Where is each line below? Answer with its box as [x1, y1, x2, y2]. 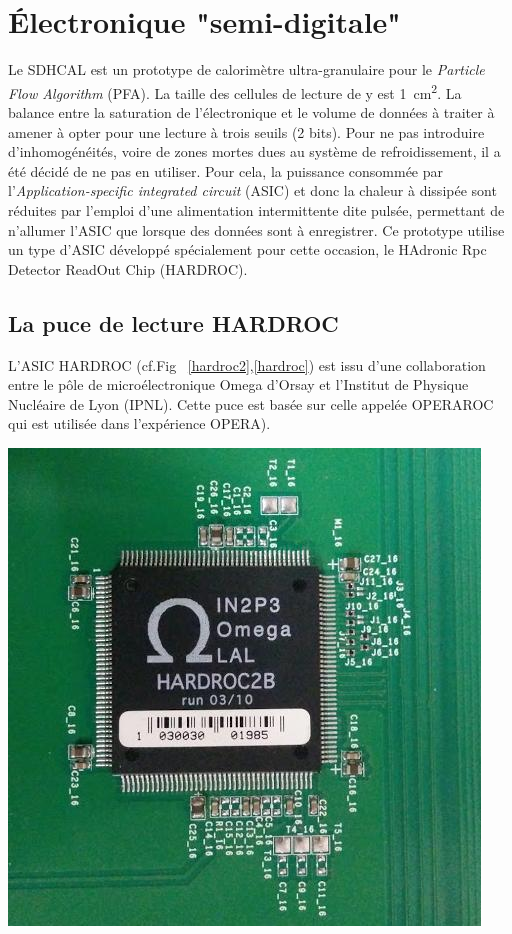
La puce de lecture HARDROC [8, 307, 339, 338]
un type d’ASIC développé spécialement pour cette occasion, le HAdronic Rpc [8, 239, 487, 260]
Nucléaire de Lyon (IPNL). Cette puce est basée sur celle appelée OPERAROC [8, 393, 494, 414]
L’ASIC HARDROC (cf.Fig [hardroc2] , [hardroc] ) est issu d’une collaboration [8, 354, 486, 375]
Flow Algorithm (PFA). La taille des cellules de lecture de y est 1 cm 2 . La [8, 79, 462, 103]
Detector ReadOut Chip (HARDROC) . [8, 258, 248, 279]
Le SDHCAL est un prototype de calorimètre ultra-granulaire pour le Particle [8, 59, 485, 80]
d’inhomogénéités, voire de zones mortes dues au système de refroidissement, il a [8, 141, 501, 162]
